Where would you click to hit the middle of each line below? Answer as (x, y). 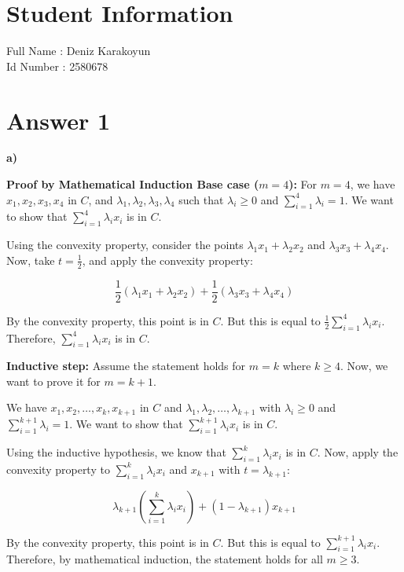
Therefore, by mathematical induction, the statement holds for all (165, 559)
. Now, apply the (358, 452)
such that (201, 199)
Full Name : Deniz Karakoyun (79, 51)
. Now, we (364, 366)
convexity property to (58, 469)
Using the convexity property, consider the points (125, 245)
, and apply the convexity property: (167, 260)
